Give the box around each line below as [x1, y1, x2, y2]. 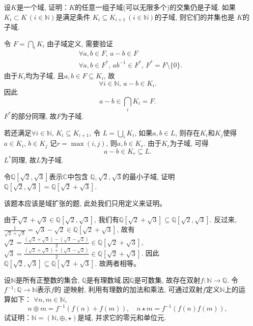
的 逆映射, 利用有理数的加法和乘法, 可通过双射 [54, 284, 203, 294]
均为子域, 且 [26, 70, 64, 80]
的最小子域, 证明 [122, 171, 175, 181]
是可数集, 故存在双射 [134, 274, 200, 285]
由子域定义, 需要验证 [47, 38, 113, 48]
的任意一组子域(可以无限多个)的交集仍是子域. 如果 [75, 2, 236, 12]
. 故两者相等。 [95, 258, 141, 268]
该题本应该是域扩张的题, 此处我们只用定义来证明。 [4, 197, 167, 208]
